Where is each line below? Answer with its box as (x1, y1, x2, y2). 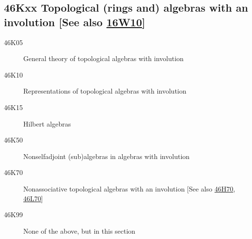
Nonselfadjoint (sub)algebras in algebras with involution (23, 151, 190, 161)
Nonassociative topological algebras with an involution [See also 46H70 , (23, 183, 236, 193)
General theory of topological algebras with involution (23, 53, 184, 64)
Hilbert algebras (23, 118, 71, 128)
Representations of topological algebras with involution (23, 86, 187, 96)
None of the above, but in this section (23, 225, 136, 236)
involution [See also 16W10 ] (4, 14, 145, 29)
